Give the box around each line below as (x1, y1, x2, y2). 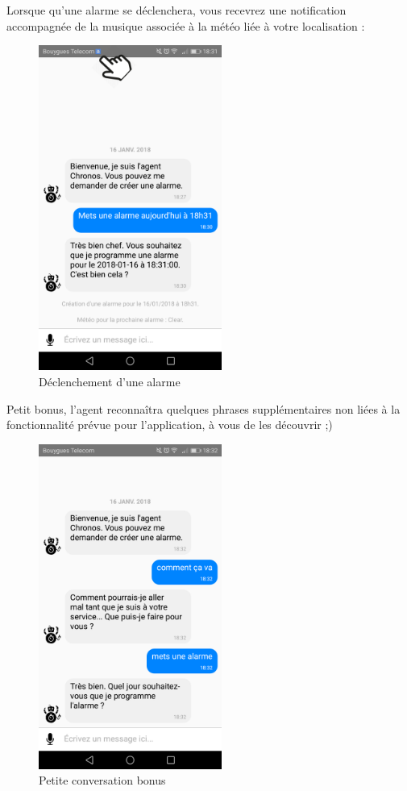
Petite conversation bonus (39, 772, 166, 789)
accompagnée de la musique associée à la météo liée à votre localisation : (6, 17, 365, 34)
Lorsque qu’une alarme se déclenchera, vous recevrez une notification (6, 2, 347, 18)
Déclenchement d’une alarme (39, 373, 181, 389)
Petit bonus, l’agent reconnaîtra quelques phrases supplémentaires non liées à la (6, 400, 401, 417)
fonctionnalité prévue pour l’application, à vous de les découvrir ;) (6, 416, 333, 433)
